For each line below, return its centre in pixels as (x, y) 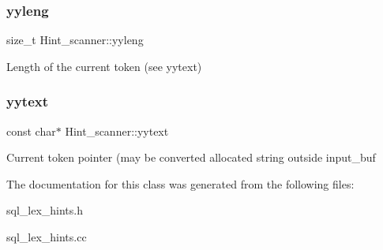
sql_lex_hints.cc (47, 237)
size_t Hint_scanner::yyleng (75, 40)
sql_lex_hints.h (45, 210)
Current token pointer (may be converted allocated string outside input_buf (191, 157)
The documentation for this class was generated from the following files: (180, 183)
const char (31, 131)
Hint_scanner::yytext (117, 131)
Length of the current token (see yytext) (104, 66)
